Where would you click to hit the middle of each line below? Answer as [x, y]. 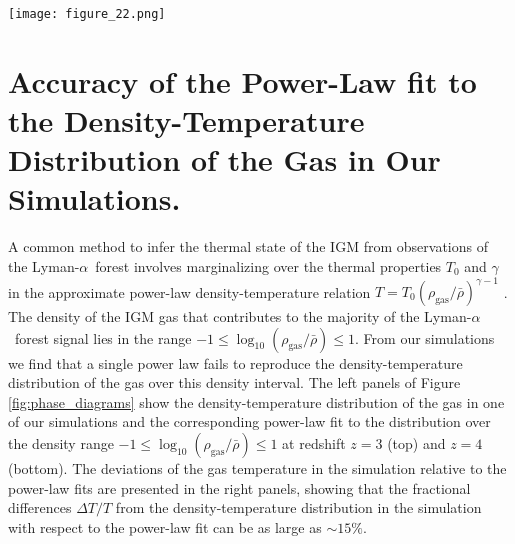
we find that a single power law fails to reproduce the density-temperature [235, 362]
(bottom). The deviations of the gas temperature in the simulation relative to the [257, 468]
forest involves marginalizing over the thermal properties [268, 265]
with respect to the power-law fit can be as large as [165, 526]
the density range [61, 443]
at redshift [314, 443]
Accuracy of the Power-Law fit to [242, 80]
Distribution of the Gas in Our [224, 159]
